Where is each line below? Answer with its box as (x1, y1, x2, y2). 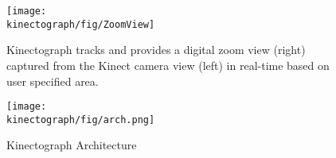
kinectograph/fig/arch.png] (6, 114, 155, 125)
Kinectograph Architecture (6, 137, 137, 153)
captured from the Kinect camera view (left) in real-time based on (6, 56, 330, 73)
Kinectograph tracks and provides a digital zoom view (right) (6, 41, 306, 58)
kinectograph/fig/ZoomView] (6, 18, 155, 30)
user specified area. (6, 72, 99, 89)
